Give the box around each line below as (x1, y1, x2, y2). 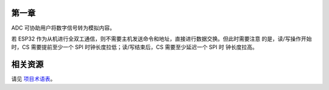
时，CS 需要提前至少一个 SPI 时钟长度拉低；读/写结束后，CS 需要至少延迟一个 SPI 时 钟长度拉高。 (11, 43, 258, 51)
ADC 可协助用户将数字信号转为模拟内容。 (11, 24, 115, 31)
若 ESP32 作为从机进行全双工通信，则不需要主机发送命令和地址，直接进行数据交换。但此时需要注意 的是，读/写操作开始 (11, 35, 312, 42)
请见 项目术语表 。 (11, 76, 56, 83)
